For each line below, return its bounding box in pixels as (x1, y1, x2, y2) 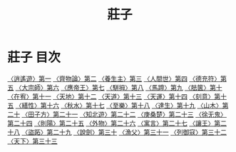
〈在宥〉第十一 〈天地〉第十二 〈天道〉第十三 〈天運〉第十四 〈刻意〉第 (7, 92, 221, 101)
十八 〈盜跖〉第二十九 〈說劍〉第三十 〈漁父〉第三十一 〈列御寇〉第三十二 (7, 128, 227, 136)
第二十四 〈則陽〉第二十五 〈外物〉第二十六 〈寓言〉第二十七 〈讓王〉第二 (7, 118, 227, 127)
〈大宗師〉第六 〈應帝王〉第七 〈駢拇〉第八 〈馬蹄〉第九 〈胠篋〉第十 (15, 83, 222, 91)
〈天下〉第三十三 (7, 136, 58, 145)
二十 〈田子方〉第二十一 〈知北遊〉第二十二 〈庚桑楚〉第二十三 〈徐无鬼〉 (7, 110, 227, 118)
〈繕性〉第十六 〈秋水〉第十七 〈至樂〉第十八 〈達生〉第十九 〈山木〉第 (15, 101, 229, 109)
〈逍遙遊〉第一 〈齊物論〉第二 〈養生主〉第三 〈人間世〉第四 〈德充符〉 (7, 74, 221, 83)
